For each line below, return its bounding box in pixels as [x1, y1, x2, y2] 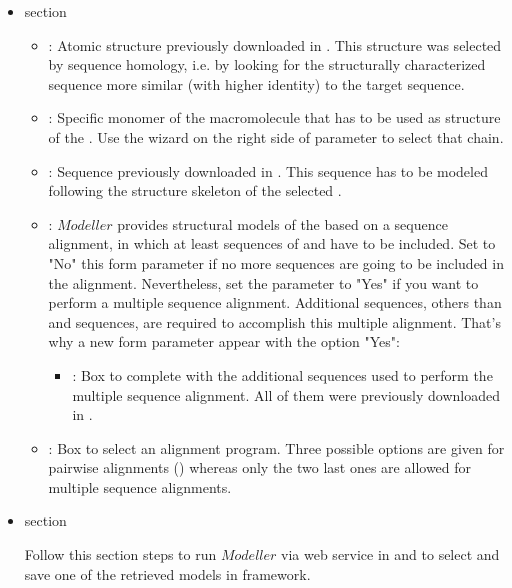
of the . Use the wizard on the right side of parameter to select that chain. [48, 126, 504, 147]
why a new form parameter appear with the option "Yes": [48, 331, 400, 352]
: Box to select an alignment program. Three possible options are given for [48, 437, 505, 458]
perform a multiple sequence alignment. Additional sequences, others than [48, 292, 502, 313]
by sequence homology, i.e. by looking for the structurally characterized [48, 54, 486, 75]
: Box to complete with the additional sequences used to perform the [72, 364, 493, 385]
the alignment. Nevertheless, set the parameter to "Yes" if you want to [48, 272, 479, 293]
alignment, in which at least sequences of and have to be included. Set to [48, 233, 496, 254]
